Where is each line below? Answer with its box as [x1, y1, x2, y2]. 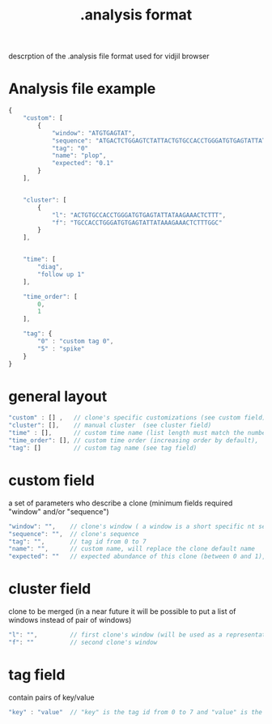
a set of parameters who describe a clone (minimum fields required [8, 498, 233, 508]
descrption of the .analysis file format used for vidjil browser [8, 51, 210, 62]
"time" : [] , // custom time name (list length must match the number [8, 429, 270, 437]
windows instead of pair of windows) [8, 615, 132, 625]
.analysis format [79, 6, 193, 24]
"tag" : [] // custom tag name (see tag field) [8, 444, 198, 452]
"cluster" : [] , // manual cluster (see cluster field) [8, 421, 212, 430]
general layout [8, 387, 108, 406]
